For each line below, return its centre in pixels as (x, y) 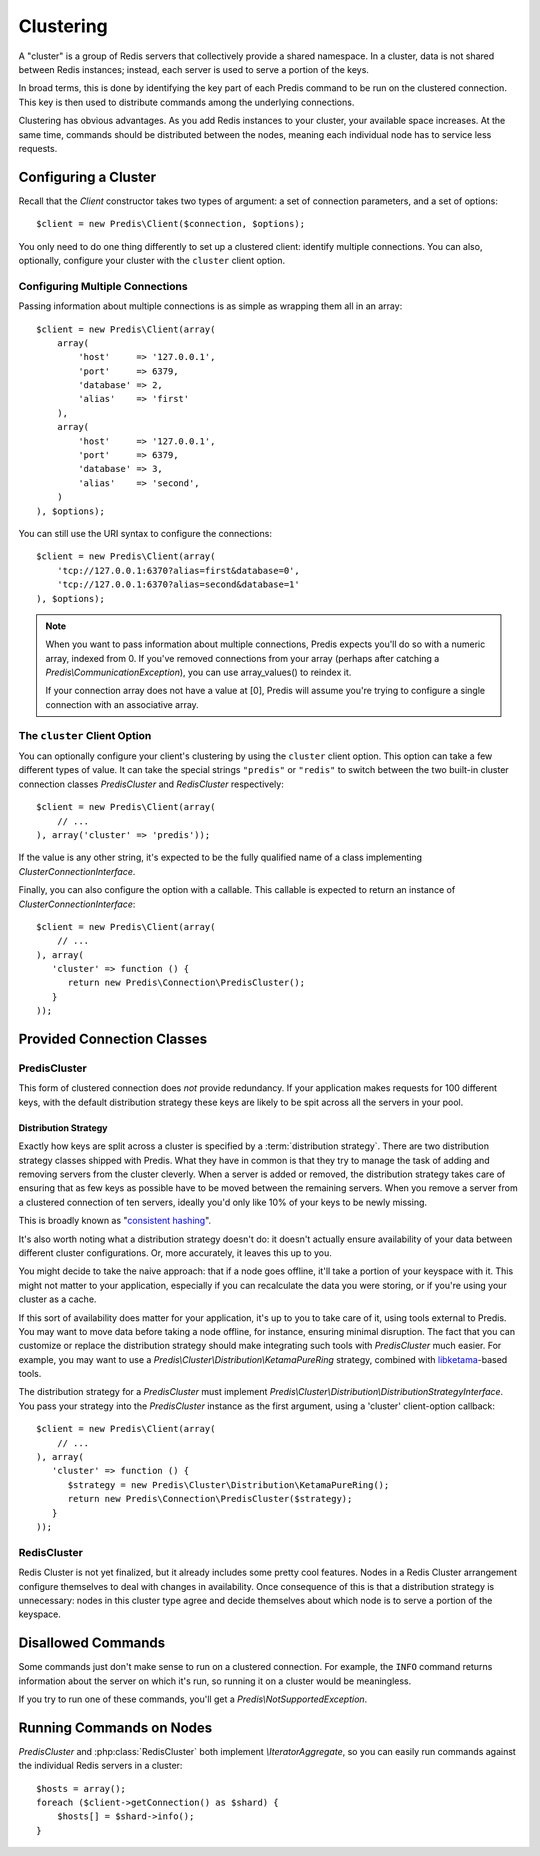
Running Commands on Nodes (115, 1727)
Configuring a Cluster (87, 176)
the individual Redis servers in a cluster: (100, 1766)
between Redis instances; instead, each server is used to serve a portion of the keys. (194, 69)
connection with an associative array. (122, 704)
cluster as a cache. (57, 1299)
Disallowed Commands (92, 1643)
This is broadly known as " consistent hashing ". (115, 1221)
